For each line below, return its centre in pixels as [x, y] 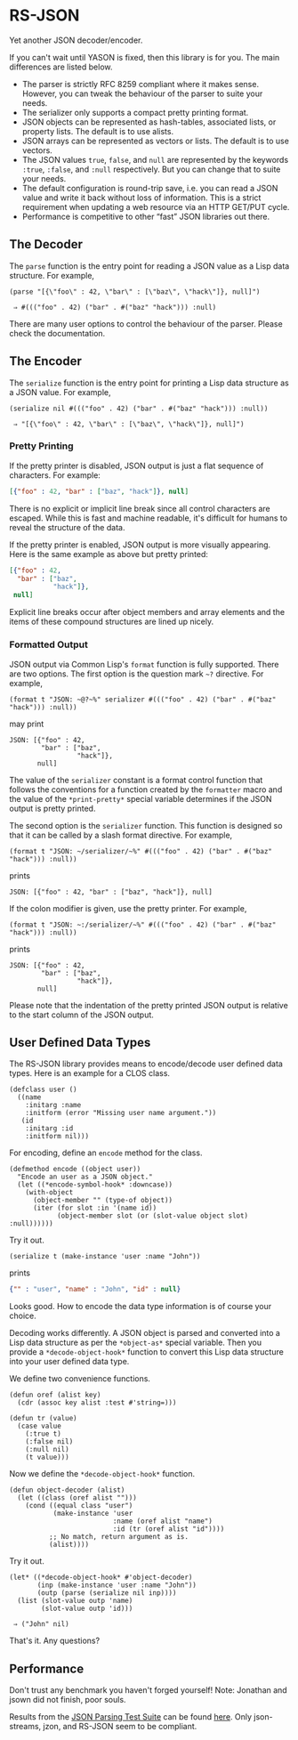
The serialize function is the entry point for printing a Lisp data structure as [149, 383]
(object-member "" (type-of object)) [103, 1201]
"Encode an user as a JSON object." [85, 1177]
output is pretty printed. [52, 808]
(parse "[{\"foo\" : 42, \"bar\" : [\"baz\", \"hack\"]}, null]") [135, 291]
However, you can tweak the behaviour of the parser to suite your [142, 93]
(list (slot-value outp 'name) [75, 1601]
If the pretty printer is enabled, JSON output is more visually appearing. [140, 545]
